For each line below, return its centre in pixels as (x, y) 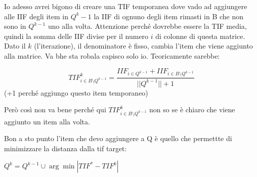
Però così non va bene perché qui (55, 109)
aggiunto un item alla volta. (47, 121)
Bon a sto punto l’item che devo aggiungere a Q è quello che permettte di (118, 138)
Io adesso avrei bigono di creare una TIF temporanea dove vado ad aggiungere (126, 6)
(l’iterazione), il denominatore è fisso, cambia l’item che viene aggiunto (143, 46)
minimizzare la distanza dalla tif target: (66, 148)
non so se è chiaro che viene (192, 109)
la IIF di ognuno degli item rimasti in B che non (169, 16)
